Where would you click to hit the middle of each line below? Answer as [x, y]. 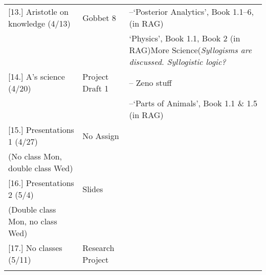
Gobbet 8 [99, 17]
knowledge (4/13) [39, 23]
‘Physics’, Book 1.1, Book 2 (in [185, 38]
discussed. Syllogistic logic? [178, 62]
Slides [93, 189]
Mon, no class [33, 221]
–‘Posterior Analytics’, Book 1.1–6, [191, 12]
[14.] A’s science [37, 76]
